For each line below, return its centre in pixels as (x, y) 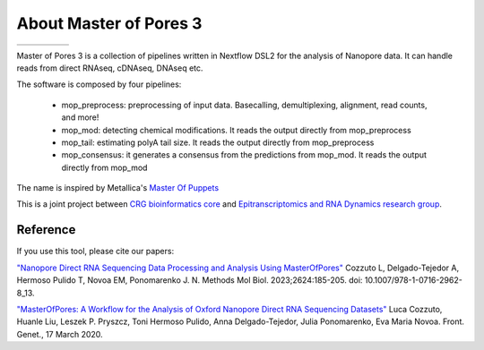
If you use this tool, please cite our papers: (95, 252)
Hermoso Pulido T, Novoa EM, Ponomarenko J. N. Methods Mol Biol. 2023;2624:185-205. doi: (190, 280)
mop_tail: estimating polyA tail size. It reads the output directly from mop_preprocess (218, 142)
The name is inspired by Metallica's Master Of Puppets (118, 188)
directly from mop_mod (104, 167)
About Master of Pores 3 (109, 23)
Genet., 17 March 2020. (60, 334)
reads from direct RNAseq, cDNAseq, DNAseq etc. (110, 68)
